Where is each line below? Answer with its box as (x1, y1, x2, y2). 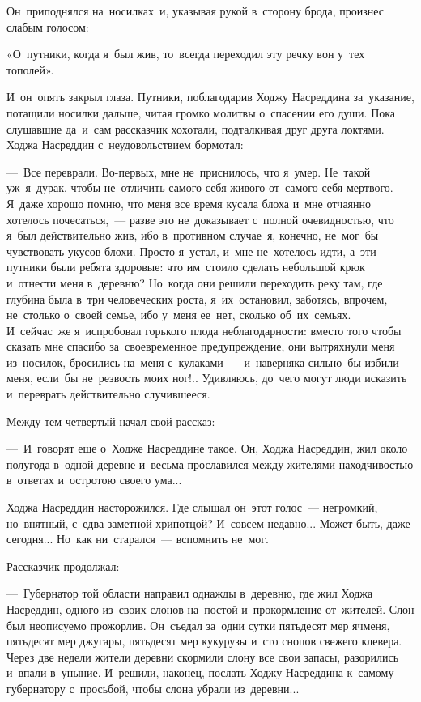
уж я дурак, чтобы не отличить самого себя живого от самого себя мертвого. (6, 179, 393, 196)
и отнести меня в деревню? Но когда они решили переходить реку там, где (6, 274, 383, 291)
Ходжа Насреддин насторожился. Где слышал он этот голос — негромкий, (6, 499, 378, 516)
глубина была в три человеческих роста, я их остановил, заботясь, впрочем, (6, 290, 388, 307)
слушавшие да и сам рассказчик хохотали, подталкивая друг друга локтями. (6, 120, 385, 137)
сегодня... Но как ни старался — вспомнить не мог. (6, 530, 269, 547)
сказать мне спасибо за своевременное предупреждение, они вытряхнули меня (6, 338, 395, 355)
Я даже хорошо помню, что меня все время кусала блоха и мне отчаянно (6, 194, 372, 211)
